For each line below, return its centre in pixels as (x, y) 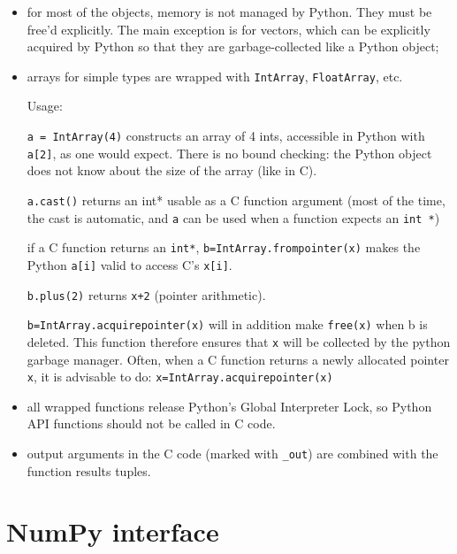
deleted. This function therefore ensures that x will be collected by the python (239, 341)
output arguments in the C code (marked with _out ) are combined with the (232, 453)
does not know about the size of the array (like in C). (172, 170)
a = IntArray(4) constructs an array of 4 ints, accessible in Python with (226, 136)
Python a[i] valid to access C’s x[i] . (129, 264)
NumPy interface (113, 531)
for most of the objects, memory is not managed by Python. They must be (229, 12)
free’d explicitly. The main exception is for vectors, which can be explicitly (228, 29)
